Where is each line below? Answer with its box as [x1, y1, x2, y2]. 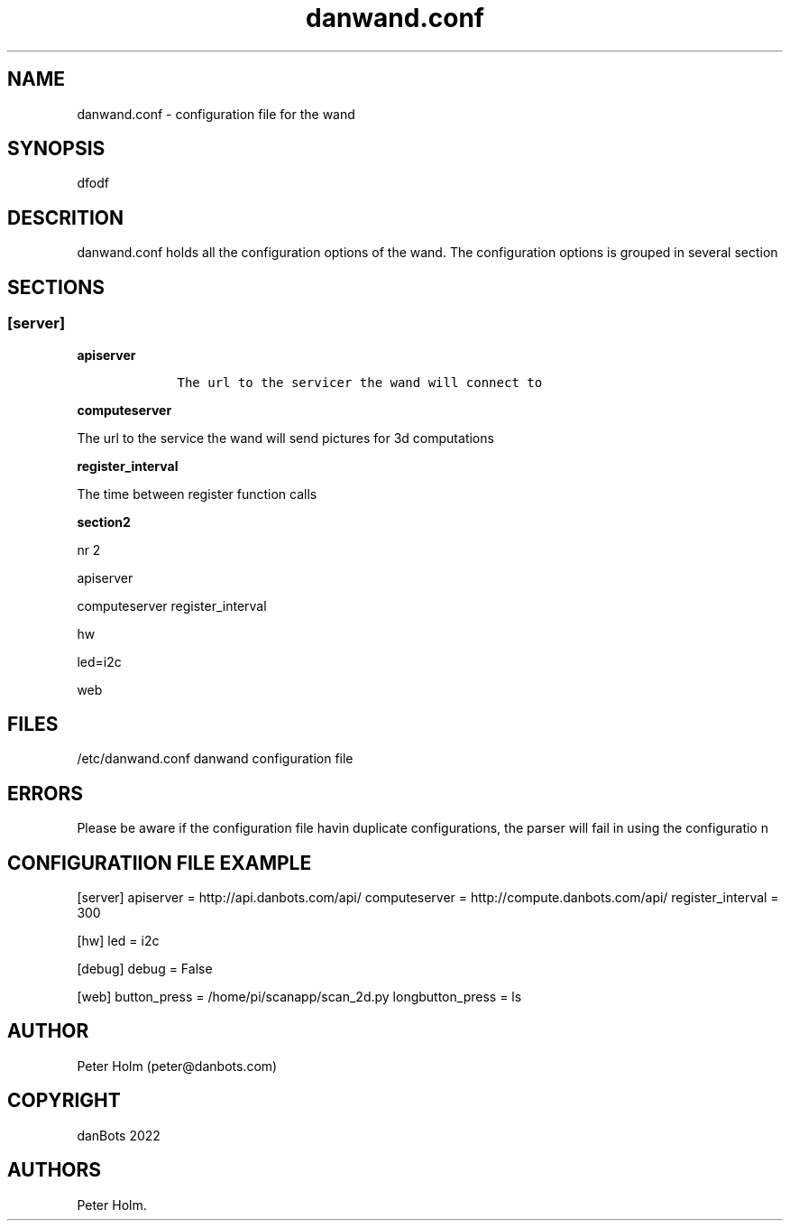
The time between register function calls [77, 485, 317, 502]
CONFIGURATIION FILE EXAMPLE [7, 851, 312, 874]
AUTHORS [7, 1159, 102, 1182]
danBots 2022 [77, 1127, 161, 1143]
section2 [77, 513, 131, 530]
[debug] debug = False [77, 961, 213, 977]
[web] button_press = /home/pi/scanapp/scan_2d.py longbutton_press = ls [77, 989, 522, 1005]
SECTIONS [7, 275, 105, 299]
